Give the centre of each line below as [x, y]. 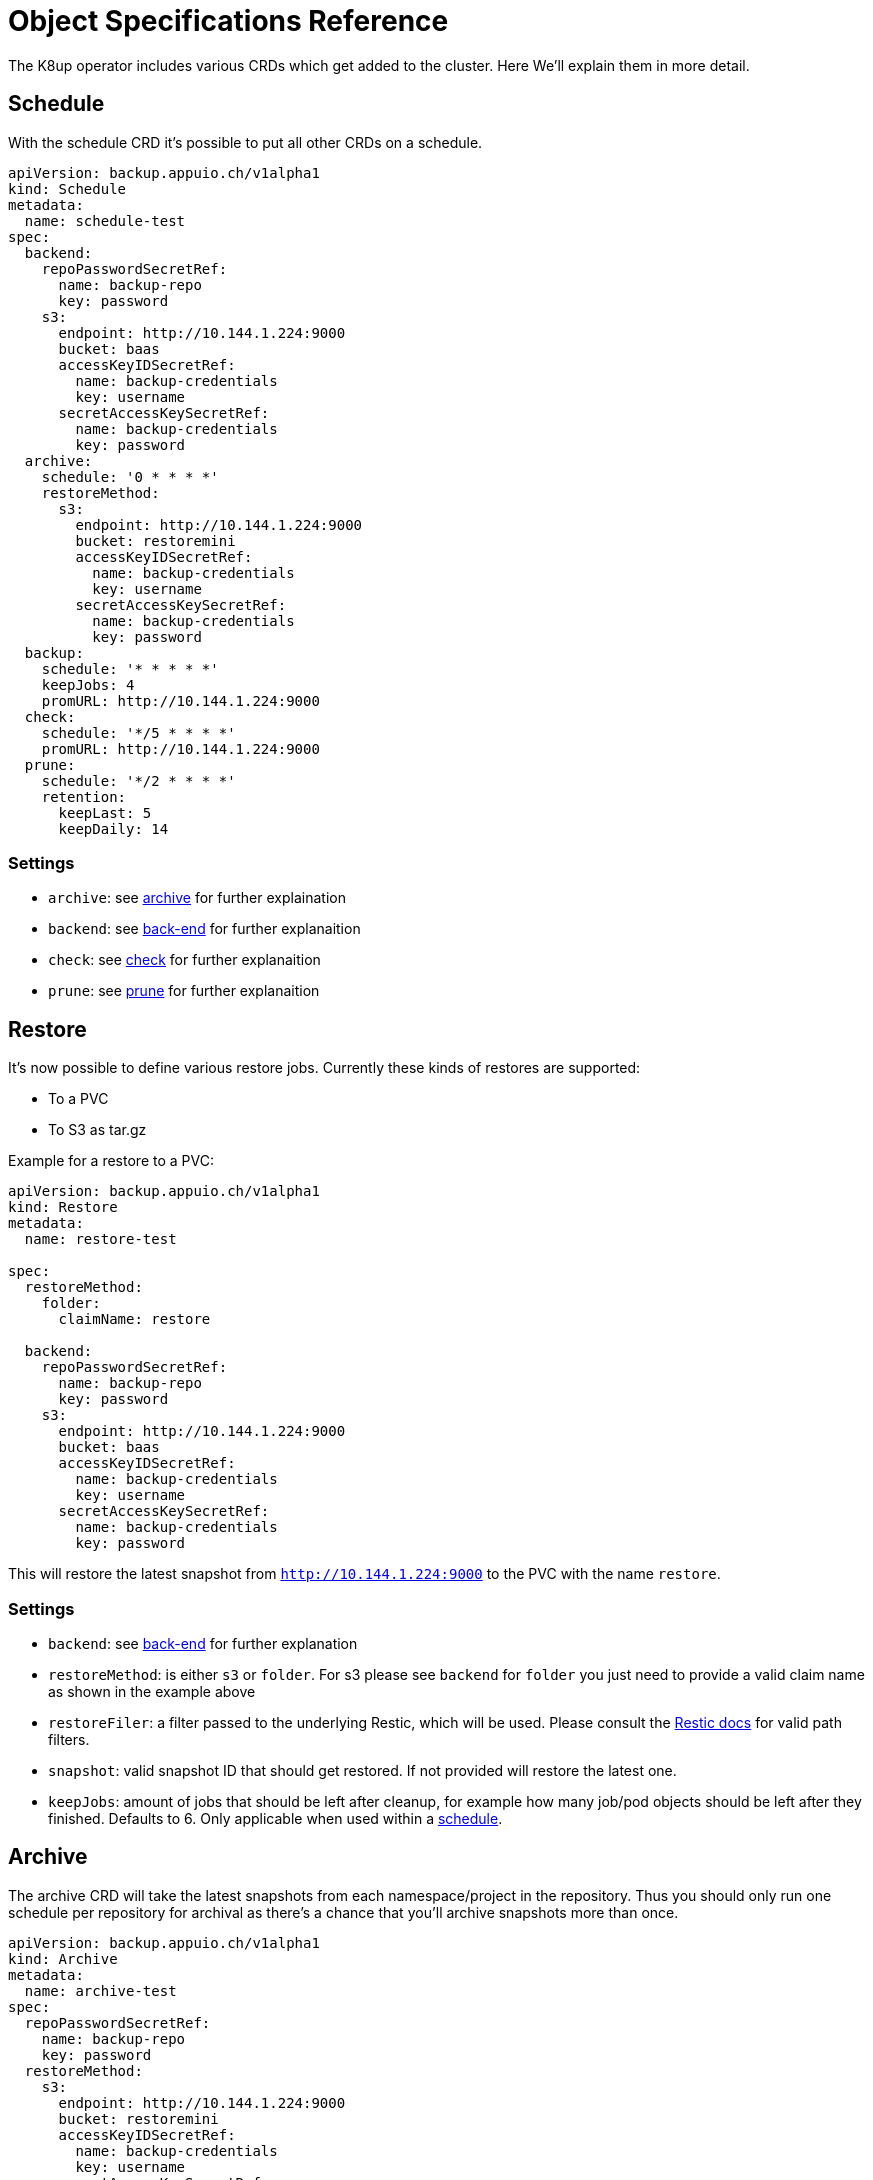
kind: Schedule [67, 188]
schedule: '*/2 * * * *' [138, 780]
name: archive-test [100, 1990]
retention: [84, 796]
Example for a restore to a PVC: [111, 1161]
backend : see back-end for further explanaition [204, 929]
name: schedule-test [105, 220]
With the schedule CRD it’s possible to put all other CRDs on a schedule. [245, 142]
